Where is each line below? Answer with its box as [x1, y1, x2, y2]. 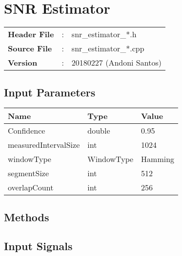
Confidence [8, 125, 45, 137]
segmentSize [8, 167, 49, 179]
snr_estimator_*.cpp [71, 43, 144, 54]
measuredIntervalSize [8, 139, 80, 151]
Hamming [141, 153, 175, 165]
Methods [4, 209, 49, 224]
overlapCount [8, 182, 54, 193]
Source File [8, 43, 52, 54]
